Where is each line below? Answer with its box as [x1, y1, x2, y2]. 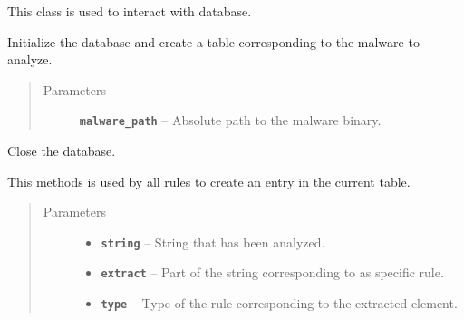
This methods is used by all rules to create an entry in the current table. [7, 171, 411, 190]
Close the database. [7, 141, 116, 160]
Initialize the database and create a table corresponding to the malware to [7, 32, 420, 51]
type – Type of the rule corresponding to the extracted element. [101, 294, 458, 313]
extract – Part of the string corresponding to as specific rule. [101, 263, 444, 282]
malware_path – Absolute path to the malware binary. [79, 111, 382, 130]
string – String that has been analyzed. [101, 232, 325, 251]
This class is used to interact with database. [7, 2, 252, 20]
